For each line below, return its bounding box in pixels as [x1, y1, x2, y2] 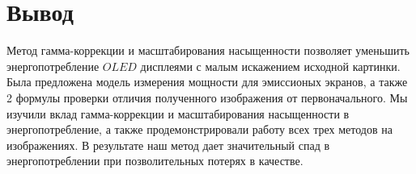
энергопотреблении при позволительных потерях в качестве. [6, 152, 304, 169]
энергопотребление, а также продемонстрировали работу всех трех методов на [6, 121, 393, 138]
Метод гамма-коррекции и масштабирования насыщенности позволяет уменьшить [6, 42, 410, 59]
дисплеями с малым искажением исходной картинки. [140, 57, 401, 74]
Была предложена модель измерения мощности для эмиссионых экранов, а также [6, 73, 408, 90]
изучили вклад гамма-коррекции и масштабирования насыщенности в [6, 105, 350, 122]
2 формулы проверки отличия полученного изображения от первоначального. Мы [6, 89, 408, 106]
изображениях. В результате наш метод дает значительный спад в [6, 136, 330, 153]
